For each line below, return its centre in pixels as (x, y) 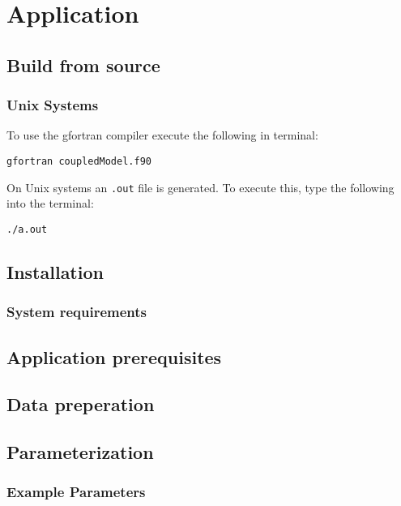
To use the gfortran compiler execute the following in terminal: (162, 135)
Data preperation (81, 404)
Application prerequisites (114, 356)
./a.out (27, 229)
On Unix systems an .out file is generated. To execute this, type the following (200, 187)
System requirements (77, 312)
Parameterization (80, 452)
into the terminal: (50, 203)
